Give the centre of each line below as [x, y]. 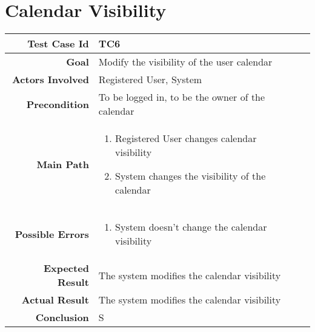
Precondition [58, 104]
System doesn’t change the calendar [191, 227]
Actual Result [55, 300]
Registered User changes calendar [186, 138]
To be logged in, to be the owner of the [182, 97]
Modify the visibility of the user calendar [185, 62]
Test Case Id [58, 44]
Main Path [63, 164]
